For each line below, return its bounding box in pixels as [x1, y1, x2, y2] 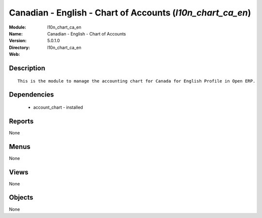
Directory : [9, 44, 30, 50]
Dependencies [9, 90, 54, 99]
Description [9, 64, 46, 72]
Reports [9, 117, 34, 125]
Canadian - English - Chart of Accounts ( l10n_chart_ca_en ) [9, 7, 251, 18]
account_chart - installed [33, 104, 83, 110]
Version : [9, 38, 27, 44]
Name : [9, 31, 23, 36]
